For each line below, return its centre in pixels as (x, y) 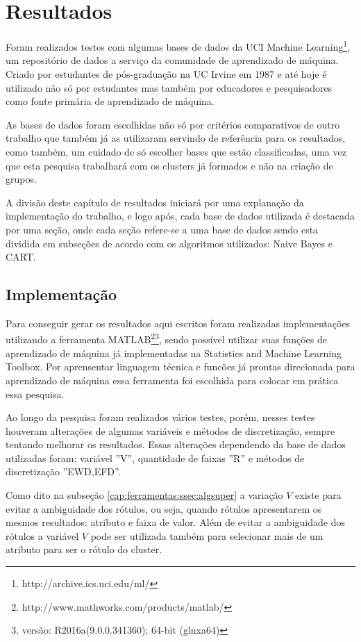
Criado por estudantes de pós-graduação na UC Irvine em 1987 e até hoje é (166, 73)
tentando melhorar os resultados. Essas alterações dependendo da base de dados (176, 444)
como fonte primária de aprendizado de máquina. (110, 101)
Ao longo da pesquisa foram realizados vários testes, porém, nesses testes (160, 417)
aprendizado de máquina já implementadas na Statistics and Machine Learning (174, 353)
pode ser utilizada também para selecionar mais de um (207, 535)
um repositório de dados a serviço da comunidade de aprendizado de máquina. (172, 60)
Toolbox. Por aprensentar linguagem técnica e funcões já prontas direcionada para (180, 367)
